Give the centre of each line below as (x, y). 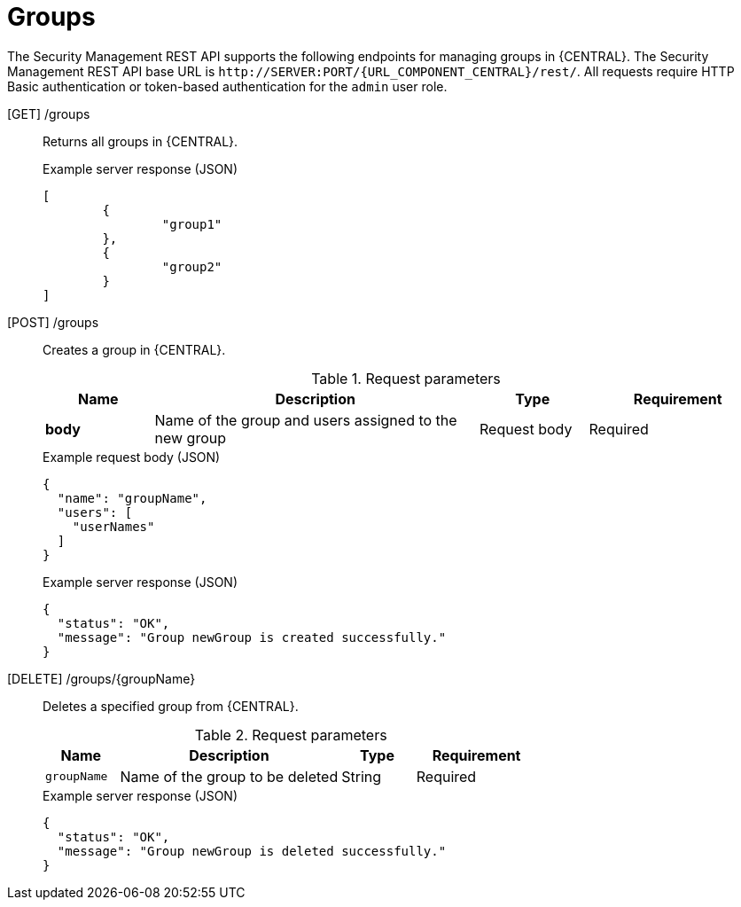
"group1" (192, 224)
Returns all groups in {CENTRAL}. (140, 141)
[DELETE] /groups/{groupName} (101, 678)
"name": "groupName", (132, 498)
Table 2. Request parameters (291, 735)
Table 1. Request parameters (406, 378)
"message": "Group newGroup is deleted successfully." (252, 851)
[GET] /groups (49, 113)
